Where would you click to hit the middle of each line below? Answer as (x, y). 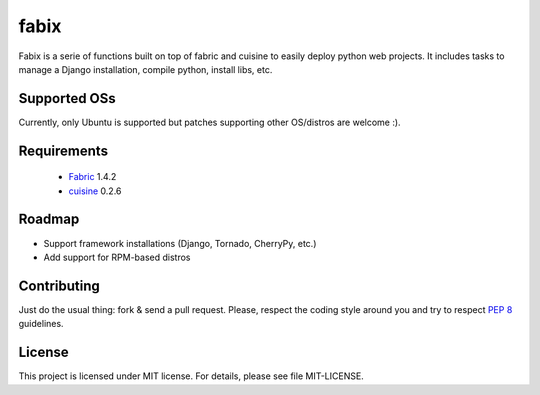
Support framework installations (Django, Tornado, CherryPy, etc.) (180, 243)
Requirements (63, 150)
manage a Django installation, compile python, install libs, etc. (145, 69)
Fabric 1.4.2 (92, 177)
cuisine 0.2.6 (95, 191)
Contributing (59, 285)
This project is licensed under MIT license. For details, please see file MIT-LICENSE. (191, 376)
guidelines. (41, 324)
